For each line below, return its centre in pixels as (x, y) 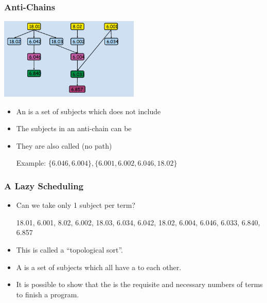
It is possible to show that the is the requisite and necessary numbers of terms (139, 284)
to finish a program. (48, 294)
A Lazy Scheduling (44, 185)
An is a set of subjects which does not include (88, 111)
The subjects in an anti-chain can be (74, 128)
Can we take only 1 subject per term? (76, 205)
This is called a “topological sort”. (69, 249)
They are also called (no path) (64, 145)
